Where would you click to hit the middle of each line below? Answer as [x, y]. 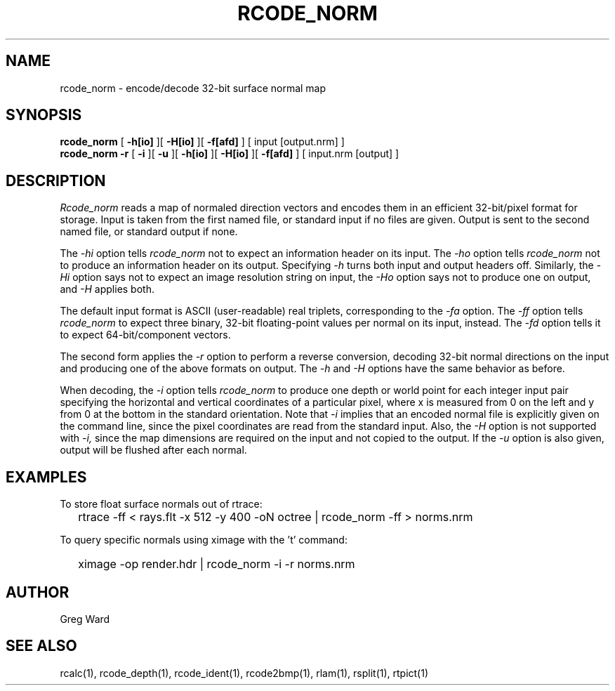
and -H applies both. [107, 289]
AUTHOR [38, 592]
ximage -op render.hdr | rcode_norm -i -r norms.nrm [217, 564]
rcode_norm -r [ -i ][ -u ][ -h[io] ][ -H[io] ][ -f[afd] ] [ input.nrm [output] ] [230, 154]
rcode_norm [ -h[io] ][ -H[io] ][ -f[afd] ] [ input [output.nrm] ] [202, 142]
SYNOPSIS [44, 115]
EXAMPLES [46, 477]
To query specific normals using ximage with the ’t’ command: [204, 540]
